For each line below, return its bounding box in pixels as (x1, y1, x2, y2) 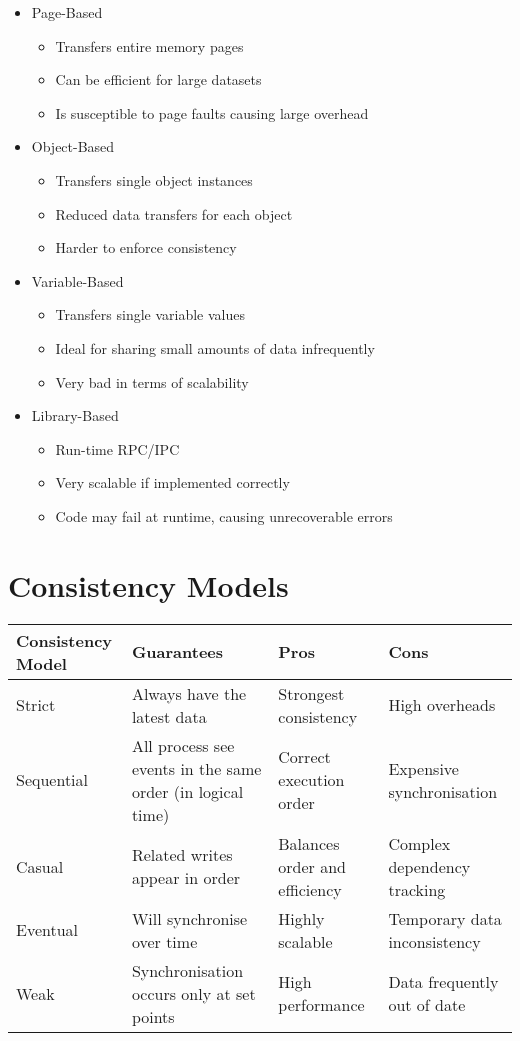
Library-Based (31, 405, 119, 426)
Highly (278, 906, 325, 930)
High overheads (388, 693, 496, 717)
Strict (16, 693, 56, 717)
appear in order (131, 866, 241, 890)
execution (278, 768, 345, 792)
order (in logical (131, 779, 244, 803)
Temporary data (388, 906, 502, 930)
